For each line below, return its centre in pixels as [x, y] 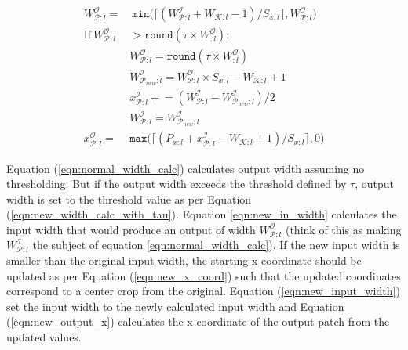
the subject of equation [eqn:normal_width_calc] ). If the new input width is [216, 245]
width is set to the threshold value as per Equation [129, 198]
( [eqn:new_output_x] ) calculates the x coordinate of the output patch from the [198, 321]
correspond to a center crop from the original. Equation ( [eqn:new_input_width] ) [203, 291]
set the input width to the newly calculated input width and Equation [175, 306]
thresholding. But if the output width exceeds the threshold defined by [177, 184]
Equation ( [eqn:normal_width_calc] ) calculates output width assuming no [186, 168]
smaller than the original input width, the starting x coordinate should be [184, 260]
